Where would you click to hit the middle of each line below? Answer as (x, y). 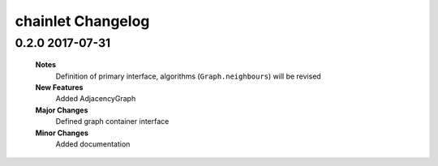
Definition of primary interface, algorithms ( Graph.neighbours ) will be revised (189, 76)
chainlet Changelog (82, 21)
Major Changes (62, 110)
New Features (59, 87)
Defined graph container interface (112, 121)
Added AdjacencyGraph (96, 99)
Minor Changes (62, 133)
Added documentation (93, 144)
